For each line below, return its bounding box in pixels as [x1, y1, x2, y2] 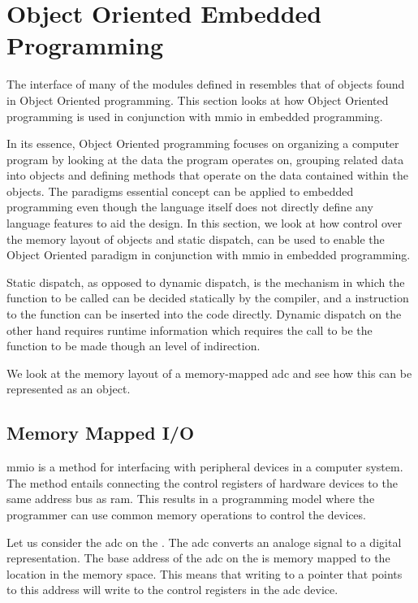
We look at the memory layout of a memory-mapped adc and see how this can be [6, 364, 412, 381]
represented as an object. [6, 380, 131, 397]
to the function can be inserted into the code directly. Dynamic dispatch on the [6, 306, 402, 323]
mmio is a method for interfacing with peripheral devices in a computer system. [6, 458, 403, 475]
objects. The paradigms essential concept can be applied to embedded [6, 182, 354, 199]
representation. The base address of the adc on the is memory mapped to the [6, 549, 390, 566]
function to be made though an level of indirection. [6, 337, 261, 354]
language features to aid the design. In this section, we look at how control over [6, 215, 403, 232]
